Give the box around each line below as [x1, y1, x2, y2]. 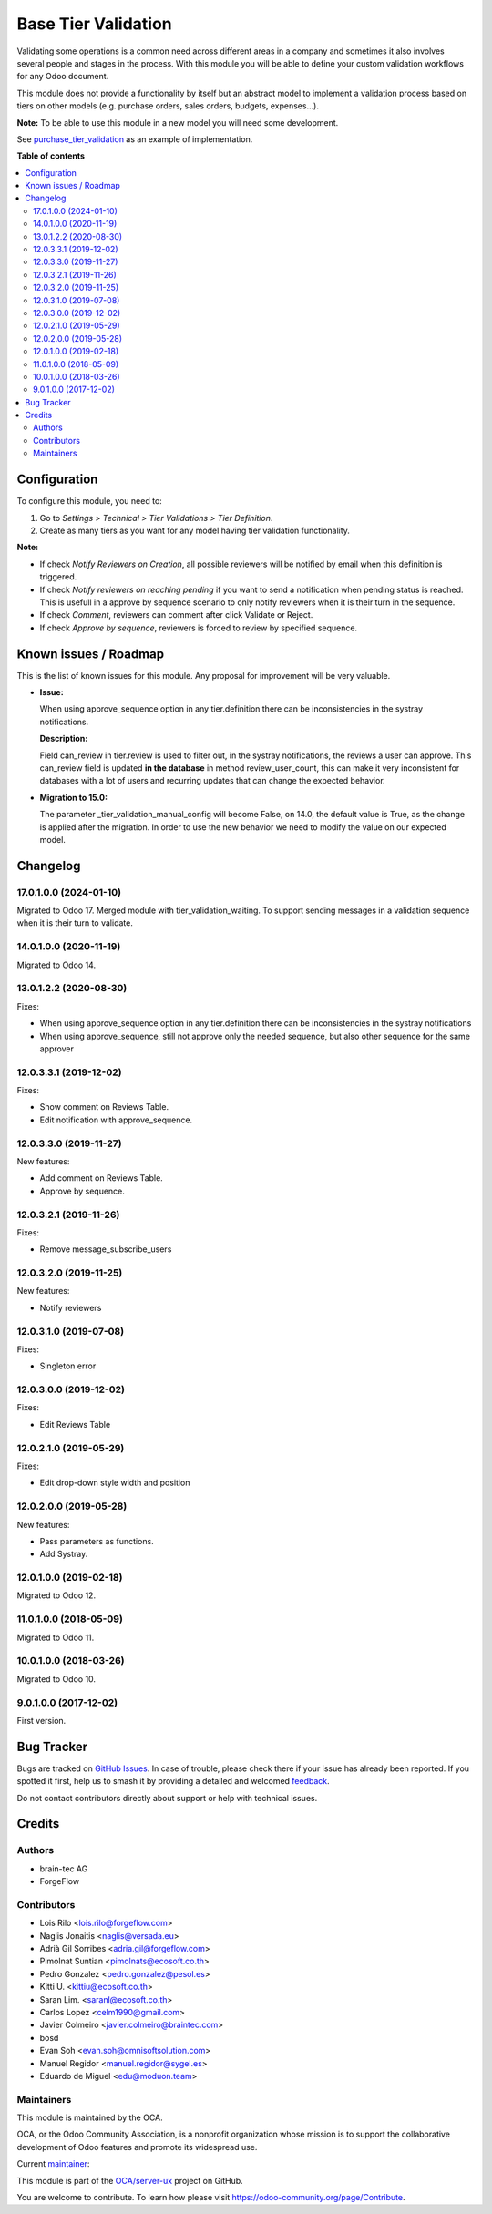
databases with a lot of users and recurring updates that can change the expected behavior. [39, 775, 386, 786]
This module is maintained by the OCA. [16, 2112, 163, 2123]
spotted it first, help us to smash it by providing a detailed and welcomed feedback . [16, 1776, 330, 1787]
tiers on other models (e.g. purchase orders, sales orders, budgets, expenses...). [16, 100, 319, 111]
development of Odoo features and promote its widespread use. [16, 2141, 258, 2152]
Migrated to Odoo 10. [16, 1673, 96, 1685]
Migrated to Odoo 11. [16, 1632, 95, 1643]
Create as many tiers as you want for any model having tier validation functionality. [39, 525, 351, 536]
